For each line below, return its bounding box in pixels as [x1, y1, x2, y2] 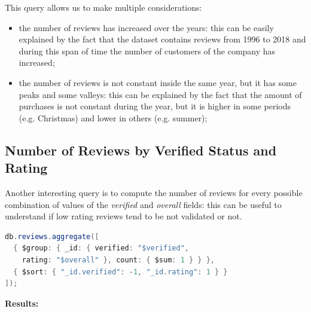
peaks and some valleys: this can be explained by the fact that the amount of [19, 88, 302, 100]
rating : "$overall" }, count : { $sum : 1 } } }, [22, 255, 215, 264]
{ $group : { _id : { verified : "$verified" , [13, 244, 189, 253]
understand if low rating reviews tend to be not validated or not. [5, 210, 242, 222]
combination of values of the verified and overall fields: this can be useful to [5, 198, 282, 210]
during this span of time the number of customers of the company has [19, 44, 276, 57]
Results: [5, 296, 39, 309]
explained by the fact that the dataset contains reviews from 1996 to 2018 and [19, 33, 306, 45]
